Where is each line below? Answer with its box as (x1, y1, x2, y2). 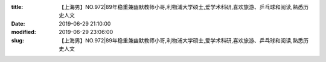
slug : (11, 36, 24, 44)
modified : (11, 29, 36, 36)
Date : (11, 20, 25, 27)
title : (11, 4, 24, 10)
